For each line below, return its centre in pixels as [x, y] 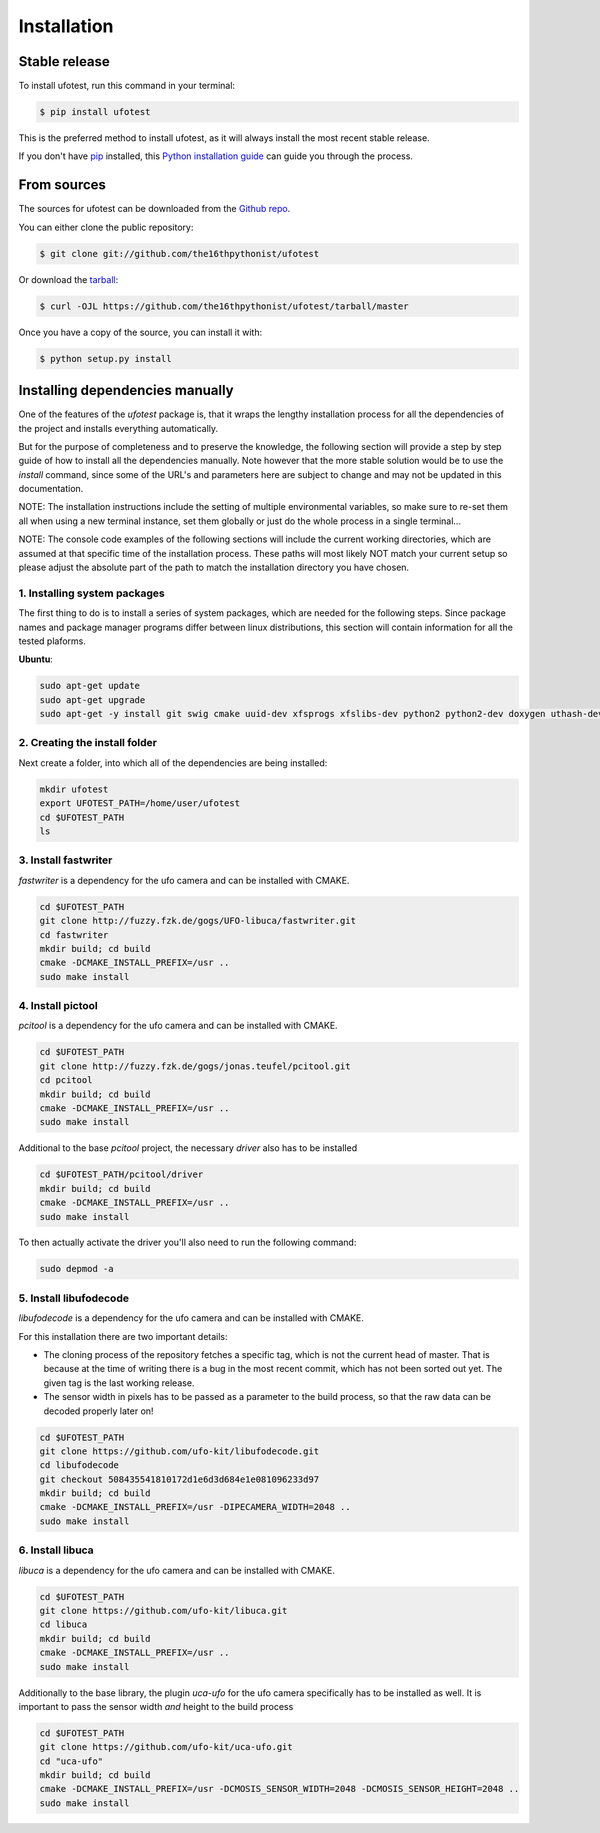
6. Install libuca [56, 1550]
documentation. [51, 489]
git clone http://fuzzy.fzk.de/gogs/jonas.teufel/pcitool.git [195, 1066]
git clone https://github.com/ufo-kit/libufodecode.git [179, 1451]
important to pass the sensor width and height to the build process [156, 1706]
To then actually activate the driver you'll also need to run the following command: [187, 1242]
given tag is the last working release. [119, 1382]
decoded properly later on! [98, 1411]
